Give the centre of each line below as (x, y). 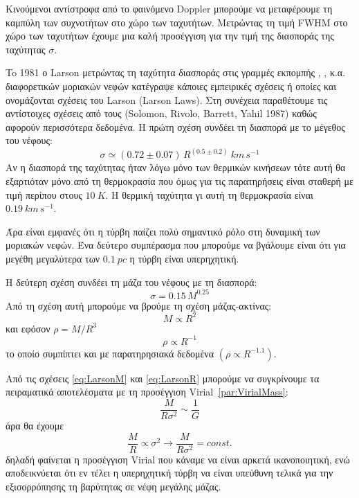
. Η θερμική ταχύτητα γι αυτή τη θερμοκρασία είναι (209, 194)
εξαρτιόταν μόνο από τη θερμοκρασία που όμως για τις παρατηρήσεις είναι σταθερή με (179, 180)
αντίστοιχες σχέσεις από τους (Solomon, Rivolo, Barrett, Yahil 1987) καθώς (161, 113)
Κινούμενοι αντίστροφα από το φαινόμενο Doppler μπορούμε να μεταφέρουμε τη (169, 8)
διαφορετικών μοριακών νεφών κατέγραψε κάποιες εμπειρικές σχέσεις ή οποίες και (171, 86)
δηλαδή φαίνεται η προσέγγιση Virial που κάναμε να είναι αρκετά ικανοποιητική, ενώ (178, 459)
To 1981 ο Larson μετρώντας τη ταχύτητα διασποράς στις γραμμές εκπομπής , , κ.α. (176, 72)
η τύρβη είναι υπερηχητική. (184, 258)
